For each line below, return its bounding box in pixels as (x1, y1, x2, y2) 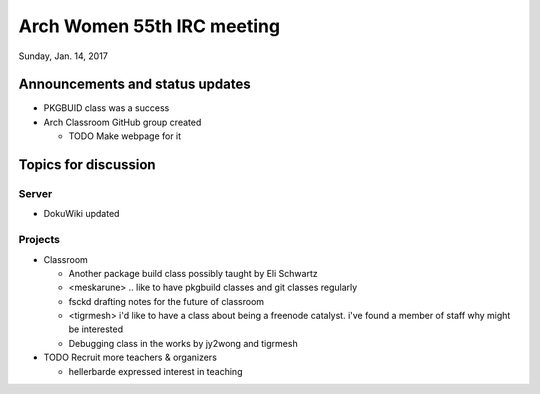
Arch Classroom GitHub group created (43, 116, 202, 128)
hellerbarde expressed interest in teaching (68, 365, 243, 377)
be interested (68, 323, 124, 335)
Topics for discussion (18, 156, 156, 174)
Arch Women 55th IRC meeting (18, 15, 280, 37)
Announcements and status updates (18, 76, 251, 93)
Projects (18, 233, 60, 247)
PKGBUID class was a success (43, 102, 170, 114)
